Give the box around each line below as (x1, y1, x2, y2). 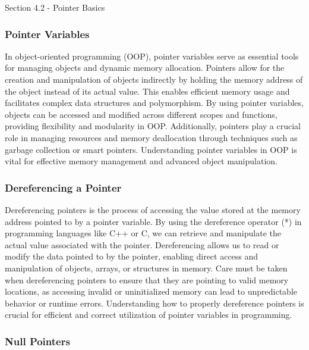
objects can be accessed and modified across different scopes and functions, (5, 108, 278, 120)
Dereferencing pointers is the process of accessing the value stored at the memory (5, 203, 301, 215)
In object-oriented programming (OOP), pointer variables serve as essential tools (5, 49, 299, 62)
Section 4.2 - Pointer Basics (5, 1, 105, 13)
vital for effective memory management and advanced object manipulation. (5, 155, 278, 167)
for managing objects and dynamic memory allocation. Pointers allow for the (5, 61, 285, 74)
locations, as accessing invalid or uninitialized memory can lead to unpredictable (5, 285, 297, 298)
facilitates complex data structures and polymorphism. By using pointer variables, (5, 96, 304, 109)
